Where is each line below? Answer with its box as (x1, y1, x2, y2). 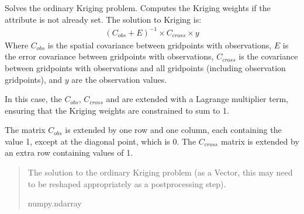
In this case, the (5, 93, 62, 105)
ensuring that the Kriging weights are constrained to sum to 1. (5, 104, 229, 116)
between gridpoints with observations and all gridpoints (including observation (5, 61, 286, 73)
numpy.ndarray (27, 197, 82, 209)
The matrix (5, 124, 46, 136)
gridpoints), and (5, 73, 63, 85)
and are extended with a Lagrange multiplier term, (106, 93, 288, 105)
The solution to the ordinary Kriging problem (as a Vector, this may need (27, 166, 293, 178)
